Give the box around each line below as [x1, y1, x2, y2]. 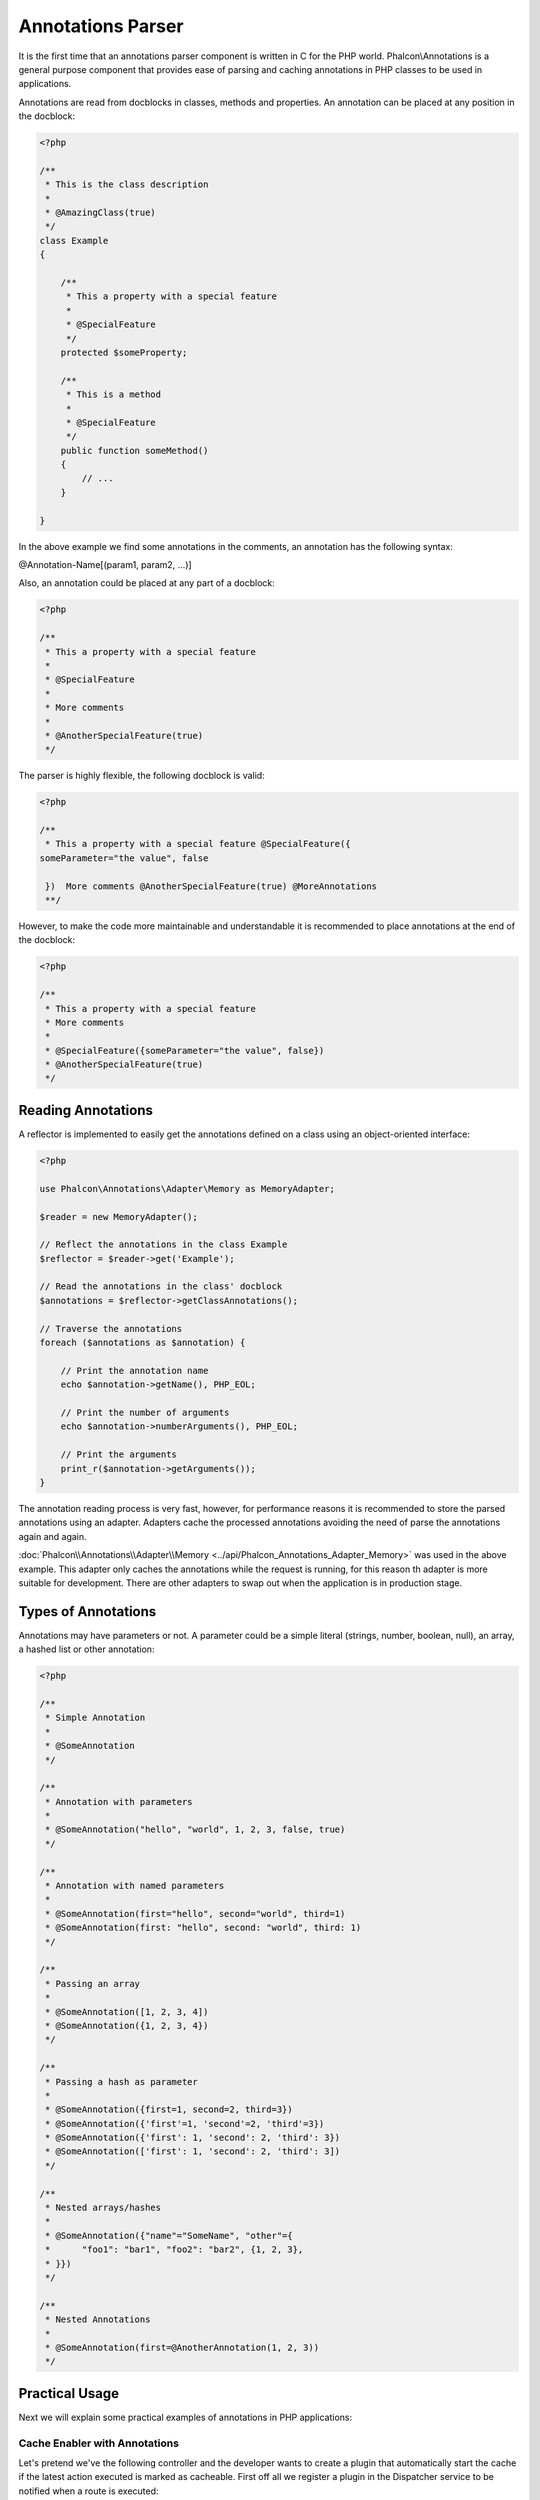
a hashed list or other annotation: [18, 1643, 155, 1655]
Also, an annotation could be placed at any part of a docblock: [18, 577, 275, 589]
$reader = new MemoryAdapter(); [39, 1211, 199, 1222]
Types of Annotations [18, 1603, 157, 1620]
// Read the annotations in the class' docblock [39, 1281, 283, 1292]
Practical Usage [18, 2385, 120, 2402]
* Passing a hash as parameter [45, 2076, 199, 2087]
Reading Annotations [18, 1101, 154, 1119]
